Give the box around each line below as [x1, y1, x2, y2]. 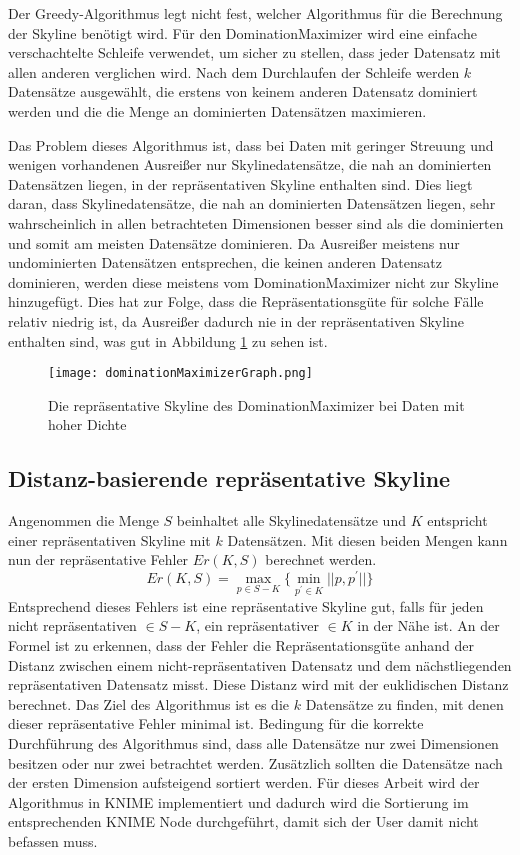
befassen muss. [8, 830, 98, 851]
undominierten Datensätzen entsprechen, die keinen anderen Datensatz [8, 252, 442, 273]
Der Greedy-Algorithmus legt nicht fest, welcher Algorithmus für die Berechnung [8, 3, 503, 23]
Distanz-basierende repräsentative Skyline [8, 463, 451, 494]
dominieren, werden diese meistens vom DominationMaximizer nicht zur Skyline [8, 271, 499, 292]
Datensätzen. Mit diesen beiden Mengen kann [227, 529, 508, 550]
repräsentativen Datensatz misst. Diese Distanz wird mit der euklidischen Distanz [8, 674, 509, 695]
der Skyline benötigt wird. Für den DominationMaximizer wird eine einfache [8, 22, 477, 43]
